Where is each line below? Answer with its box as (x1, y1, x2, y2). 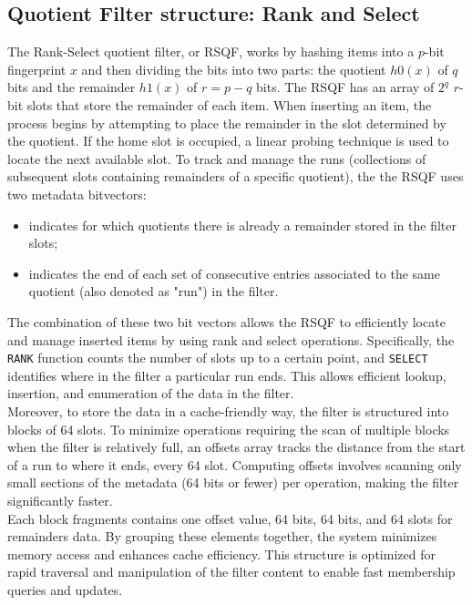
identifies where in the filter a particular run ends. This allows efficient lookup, (7, 365, 446, 385)
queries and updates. (7, 579, 123, 599)
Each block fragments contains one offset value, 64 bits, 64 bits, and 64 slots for (7, 508, 453, 528)
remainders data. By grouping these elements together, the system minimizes (7, 527, 437, 546)
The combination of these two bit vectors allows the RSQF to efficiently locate (7, 312, 446, 331)
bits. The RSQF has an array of (256, 77, 435, 97)
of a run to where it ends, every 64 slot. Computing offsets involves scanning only (7, 455, 462, 474)
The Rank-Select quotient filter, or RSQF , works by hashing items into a (7, 42, 415, 61)
